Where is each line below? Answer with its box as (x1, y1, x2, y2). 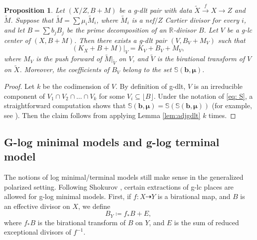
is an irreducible (194, 81, 243, 91)
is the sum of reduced (174, 217, 239, 227)
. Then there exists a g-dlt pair (74, 35, 167, 45)
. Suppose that (10, 14, 53, 25)
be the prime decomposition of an (66, 25, 167, 35)
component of (4, 90, 45, 101)
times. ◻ (209, 110, 236, 120)
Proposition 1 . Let (4, 4, 65, 15)
